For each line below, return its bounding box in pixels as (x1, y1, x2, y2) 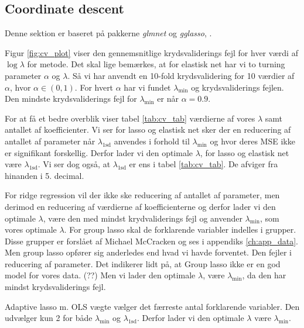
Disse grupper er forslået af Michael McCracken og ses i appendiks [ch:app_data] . (5, 234, 298, 247)
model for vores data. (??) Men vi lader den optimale (5, 269, 196, 281)
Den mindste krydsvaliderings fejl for (5, 92, 137, 105)
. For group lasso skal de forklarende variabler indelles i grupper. (64, 223, 296, 236)
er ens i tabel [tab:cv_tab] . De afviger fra (129, 158, 278, 170)
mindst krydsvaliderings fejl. (5, 281, 106, 293)
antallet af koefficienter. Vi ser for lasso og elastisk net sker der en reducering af (5, 123, 291, 136)
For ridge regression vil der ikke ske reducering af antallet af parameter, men (5, 189, 280, 201)
